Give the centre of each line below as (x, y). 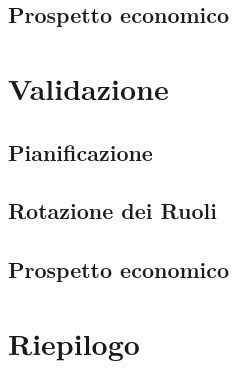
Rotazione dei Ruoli (112, 210)
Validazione (88, 87)
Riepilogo (74, 342)
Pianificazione (80, 151)
